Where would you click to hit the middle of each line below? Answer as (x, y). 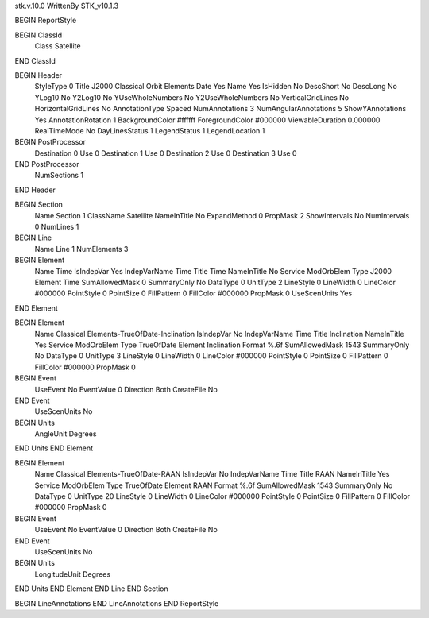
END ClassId (35, 60)
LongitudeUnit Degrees (73, 574)
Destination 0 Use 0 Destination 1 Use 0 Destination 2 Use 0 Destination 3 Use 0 (166, 153)
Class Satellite (58, 46)
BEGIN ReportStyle (46, 21)
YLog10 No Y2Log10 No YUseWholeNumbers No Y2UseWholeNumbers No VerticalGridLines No (192, 97)
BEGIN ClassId (39, 35)
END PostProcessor (47, 164)
